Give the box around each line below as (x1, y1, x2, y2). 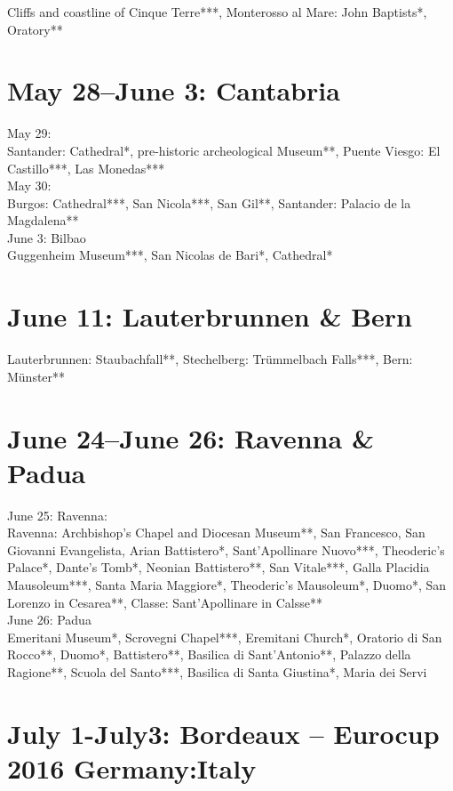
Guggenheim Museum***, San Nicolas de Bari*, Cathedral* (7, 246, 333, 264)
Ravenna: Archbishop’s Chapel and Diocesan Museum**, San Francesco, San (7, 523, 425, 542)
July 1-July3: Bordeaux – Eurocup (7, 714, 440, 751)
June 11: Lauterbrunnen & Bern (7, 298, 413, 335)
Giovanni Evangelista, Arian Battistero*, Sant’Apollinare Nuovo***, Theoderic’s (7, 540, 445, 559)
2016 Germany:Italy (7, 750, 257, 786)
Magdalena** (7, 211, 79, 230)
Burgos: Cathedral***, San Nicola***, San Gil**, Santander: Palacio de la (7, 193, 411, 212)
